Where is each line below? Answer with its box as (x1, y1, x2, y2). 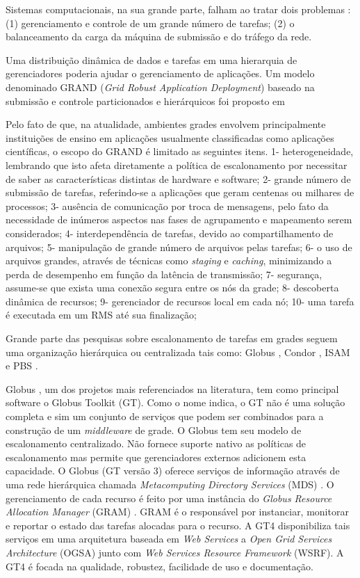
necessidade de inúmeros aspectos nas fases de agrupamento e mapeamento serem (6, 212, 352, 227)
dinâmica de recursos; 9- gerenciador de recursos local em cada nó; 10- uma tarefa (6, 294, 354, 308)
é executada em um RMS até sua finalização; (6, 307, 197, 322)
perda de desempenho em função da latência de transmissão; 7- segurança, (6, 266, 322, 281)
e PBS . (6, 358, 38, 373)
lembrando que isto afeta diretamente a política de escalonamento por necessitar (6, 157, 347, 172)
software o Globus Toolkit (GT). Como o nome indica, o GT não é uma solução (6, 395, 345, 410)
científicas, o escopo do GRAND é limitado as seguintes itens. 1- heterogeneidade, (6, 144, 354, 159)
